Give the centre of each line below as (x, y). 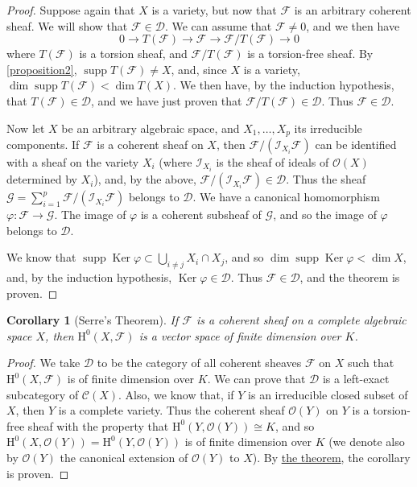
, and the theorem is (350, 277)
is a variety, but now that (214, 10)
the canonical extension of (124, 458)
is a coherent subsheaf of (201, 215)
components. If (43, 144)
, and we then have (353, 25)
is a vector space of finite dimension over (240, 335)
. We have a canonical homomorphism (286, 197)
